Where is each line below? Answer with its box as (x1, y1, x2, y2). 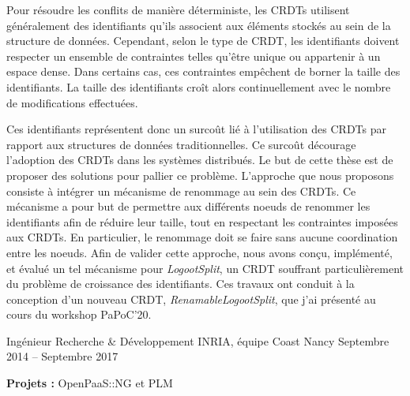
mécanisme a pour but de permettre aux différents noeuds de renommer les (6, 198, 371, 215)
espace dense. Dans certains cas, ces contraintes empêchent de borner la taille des (6, 63, 401, 80)
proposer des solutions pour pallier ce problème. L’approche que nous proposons (6, 166, 394, 183)
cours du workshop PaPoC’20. (6, 306, 152, 323)
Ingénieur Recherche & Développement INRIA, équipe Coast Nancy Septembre (6, 332, 389, 349)
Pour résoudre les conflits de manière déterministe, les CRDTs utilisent (6, 2, 350, 17)
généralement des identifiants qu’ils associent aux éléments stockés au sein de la (6, 17, 391, 33)
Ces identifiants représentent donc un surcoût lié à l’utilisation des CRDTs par (6, 121, 386, 137)
